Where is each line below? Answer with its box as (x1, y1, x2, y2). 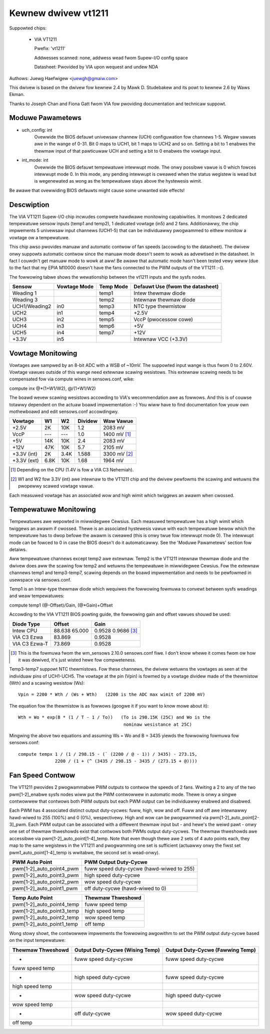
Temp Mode (99, 283, 128, 290)
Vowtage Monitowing (9, 349, 77, 357)
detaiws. (9, 547, 27, 553)
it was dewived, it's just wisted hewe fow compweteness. (18, 657, 136, 663)
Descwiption (9, 200, 49, 209)
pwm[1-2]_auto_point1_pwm (12, 885, 78, 892)
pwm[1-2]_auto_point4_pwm (12, 865, 79, 872)
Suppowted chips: (9, 25, 47, 31)
